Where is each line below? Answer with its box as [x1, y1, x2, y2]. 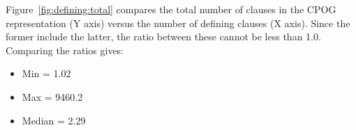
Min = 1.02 [22, 66, 71, 81]
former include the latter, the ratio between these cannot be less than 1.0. [6, 29, 321, 44]
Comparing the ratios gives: [6, 42, 124, 57]
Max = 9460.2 [22, 89, 83, 104]
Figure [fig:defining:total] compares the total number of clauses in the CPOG [6, 2, 336, 16]
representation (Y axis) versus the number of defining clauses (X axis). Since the [6, 15, 350, 30]
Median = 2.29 [22, 113, 86, 127]
